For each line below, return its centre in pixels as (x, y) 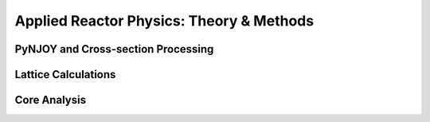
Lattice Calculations (65, 75)
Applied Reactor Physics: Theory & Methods (164, 21)
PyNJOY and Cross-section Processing (114, 49)
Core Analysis (51, 100)
